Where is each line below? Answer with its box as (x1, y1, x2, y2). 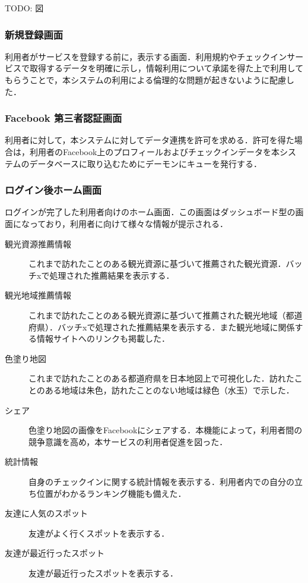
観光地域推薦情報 (5, 289, 71, 301)
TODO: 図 (5, 2, 44, 14)
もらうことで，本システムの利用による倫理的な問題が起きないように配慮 (5, 74, 286, 86)
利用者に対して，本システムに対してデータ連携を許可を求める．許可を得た (5, 134, 294, 146)
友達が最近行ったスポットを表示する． (28, 566, 178, 579)
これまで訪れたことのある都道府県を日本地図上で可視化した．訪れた (28, 372, 294, 385)
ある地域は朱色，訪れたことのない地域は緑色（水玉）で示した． (45, 383, 294, 396)
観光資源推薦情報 (5, 237, 71, 250)
